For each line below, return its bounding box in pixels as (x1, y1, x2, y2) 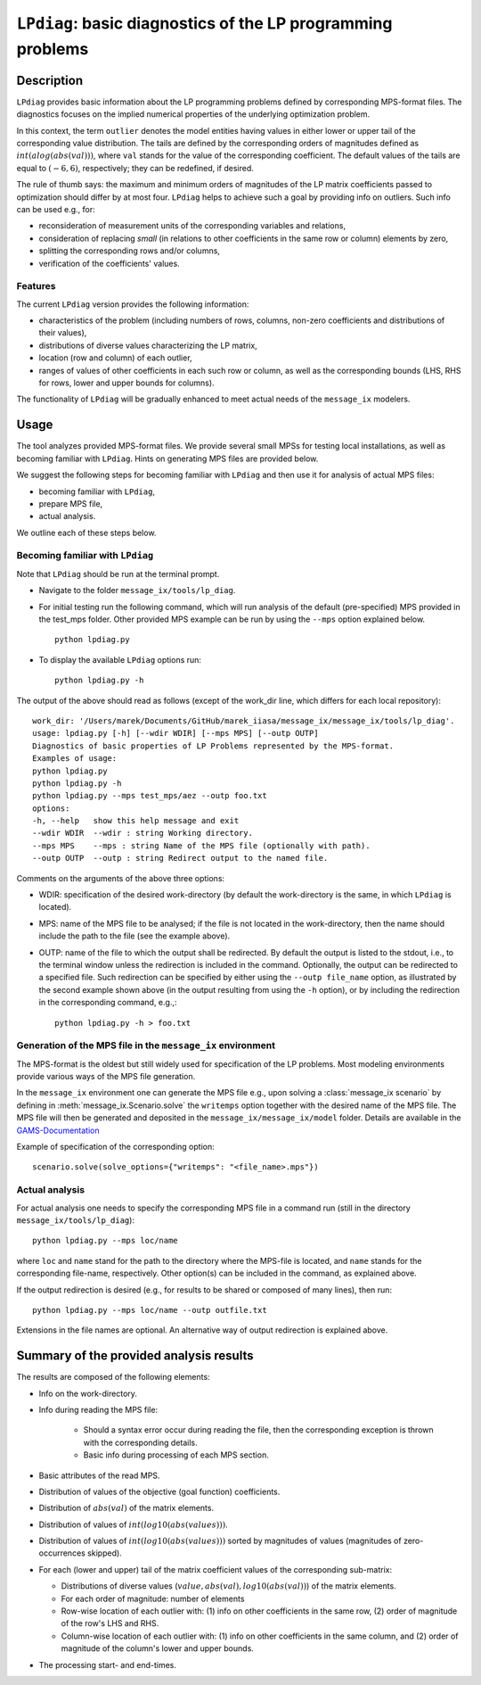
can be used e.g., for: (16, 203, 95, 214)
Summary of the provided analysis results (16, 1348, 254, 1364)
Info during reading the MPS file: (38, 1404, 159, 1415)
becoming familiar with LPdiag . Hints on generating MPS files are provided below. (16, 453, 319, 464)
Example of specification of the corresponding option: (16, 1142, 215, 1152)
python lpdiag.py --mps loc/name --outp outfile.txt (32, 1305, 267, 1315)
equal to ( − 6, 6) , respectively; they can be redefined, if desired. (16, 162, 254, 173)
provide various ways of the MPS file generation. (16, 1071, 196, 1082)
